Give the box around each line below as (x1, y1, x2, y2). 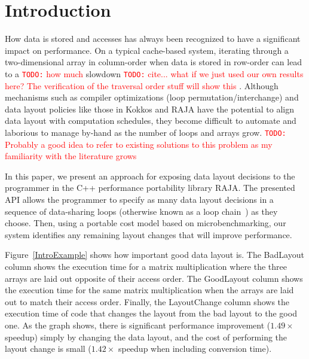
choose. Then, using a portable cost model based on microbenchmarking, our (5, 217, 286, 229)
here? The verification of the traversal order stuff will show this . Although (5, 79, 279, 92)
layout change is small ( (5, 342, 91, 355)
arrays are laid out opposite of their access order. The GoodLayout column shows (5, 272, 303, 284)
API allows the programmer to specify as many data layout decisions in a (5, 193, 274, 205)
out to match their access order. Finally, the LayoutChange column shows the (5, 295, 290, 308)
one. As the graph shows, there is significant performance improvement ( (5, 318, 271, 331)
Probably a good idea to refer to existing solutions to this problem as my (5, 138, 273, 150)
